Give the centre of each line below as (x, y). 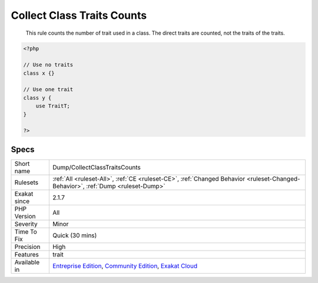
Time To (26, 231)
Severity (26, 224)
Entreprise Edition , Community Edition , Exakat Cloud (125, 266)
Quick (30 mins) (74, 235)
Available (27, 262)
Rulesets (26, 182)
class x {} (39, 73)
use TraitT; (53, 106)
